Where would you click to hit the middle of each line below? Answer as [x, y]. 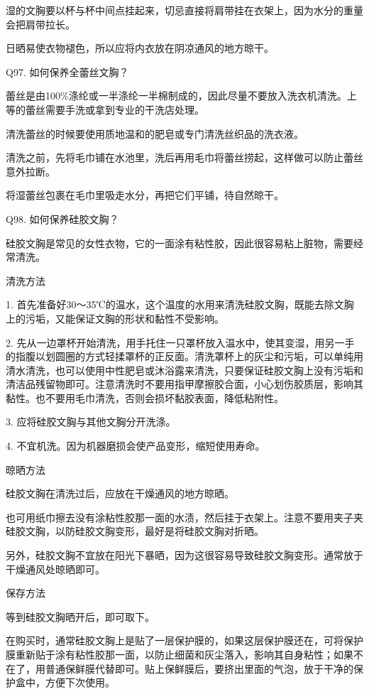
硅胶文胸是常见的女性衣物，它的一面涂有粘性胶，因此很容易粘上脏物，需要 [180, 243]
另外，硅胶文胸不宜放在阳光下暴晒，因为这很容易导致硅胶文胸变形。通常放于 [184, 555]
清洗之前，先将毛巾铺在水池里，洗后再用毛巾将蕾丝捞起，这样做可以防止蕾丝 [184, 157]
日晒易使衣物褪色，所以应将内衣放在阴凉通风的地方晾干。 [140, 48]
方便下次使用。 [80, 682]
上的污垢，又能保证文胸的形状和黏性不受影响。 [115, 318]
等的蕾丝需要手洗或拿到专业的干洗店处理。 [105, 109]
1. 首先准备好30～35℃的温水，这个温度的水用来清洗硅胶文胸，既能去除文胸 [180, 304]
